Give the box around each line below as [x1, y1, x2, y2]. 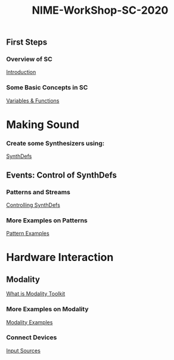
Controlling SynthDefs [6, 201, 61, 209]
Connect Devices [6, 333, 57, 342]
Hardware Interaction [6, 251, 114, 264]
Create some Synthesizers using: [6, 139, 105, 147]
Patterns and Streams [6, 188, 70, 196]
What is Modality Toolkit [6, 290, 66, 297]
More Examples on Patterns [6, 216, 88, 224]
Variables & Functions [6, 97, 60, 104]
